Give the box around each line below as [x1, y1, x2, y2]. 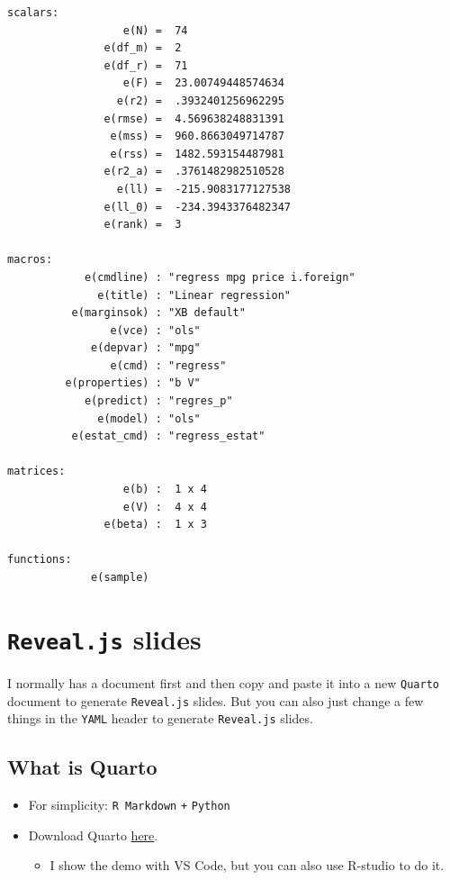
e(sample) [91, 571, 149, 584]
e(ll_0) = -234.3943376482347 [103, 200, 291, 213]
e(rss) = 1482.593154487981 [110, 147, 284, 160]
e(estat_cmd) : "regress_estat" [71, 430, 265, 443]
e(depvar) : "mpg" [91, 341, 201, 355]
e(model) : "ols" [97, 412, 201, 425]
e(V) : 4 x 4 [122, 500, 207, 513]
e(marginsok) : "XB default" [71, 306, 246, 320]
